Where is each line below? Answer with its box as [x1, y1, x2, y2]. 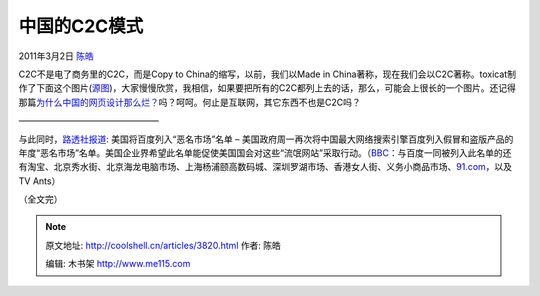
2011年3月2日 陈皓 [18, 50, 94, 62]
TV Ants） [18, 175, 61, 187]
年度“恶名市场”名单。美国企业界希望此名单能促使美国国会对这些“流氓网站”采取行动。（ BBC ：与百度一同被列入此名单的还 [18, 146, 512, 159]
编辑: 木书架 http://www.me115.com [45, 258, 191, 270]
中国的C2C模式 [18, 15, 144, 37]
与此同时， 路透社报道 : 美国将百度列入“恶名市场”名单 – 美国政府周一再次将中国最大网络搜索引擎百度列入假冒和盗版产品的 [18, 133, 514, 145]
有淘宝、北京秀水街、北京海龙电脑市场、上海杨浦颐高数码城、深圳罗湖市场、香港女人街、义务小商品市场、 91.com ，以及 [18, 161, 513, 173]
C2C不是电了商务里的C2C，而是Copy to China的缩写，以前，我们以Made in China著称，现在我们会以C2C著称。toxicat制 [18, 68, 517, 80]
